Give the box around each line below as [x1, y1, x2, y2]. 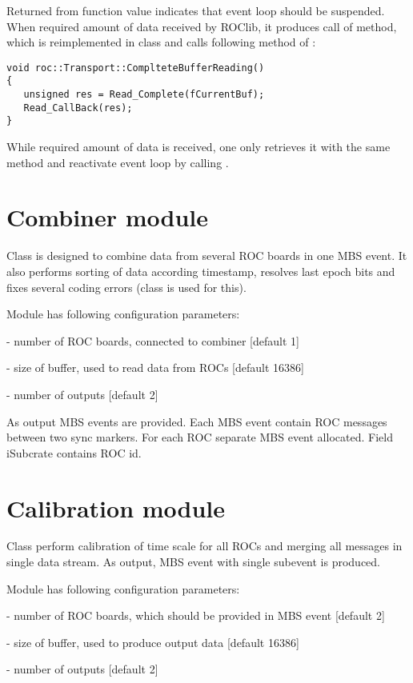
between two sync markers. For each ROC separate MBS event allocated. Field [6, 429, 393, 445]
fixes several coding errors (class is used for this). [6, 278, 247, 295]
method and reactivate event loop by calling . [6, 154, 229, 170]
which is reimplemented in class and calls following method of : [6, 34, 316, 50]
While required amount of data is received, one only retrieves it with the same [6, 138, 391, 155]
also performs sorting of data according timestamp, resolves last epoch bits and [6, 262, 395, 279]
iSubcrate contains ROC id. [6, 444, 142, 461]
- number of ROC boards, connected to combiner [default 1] [6, 332, 299, 349]
